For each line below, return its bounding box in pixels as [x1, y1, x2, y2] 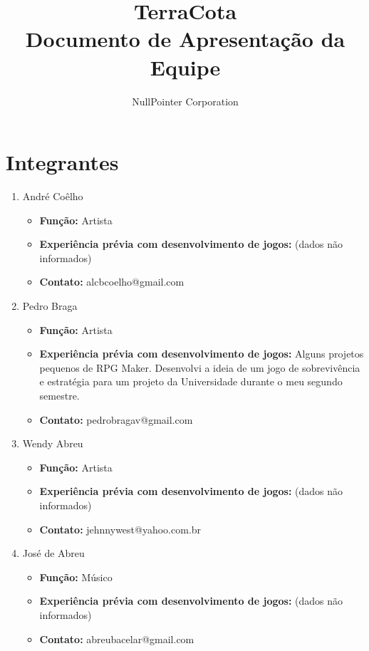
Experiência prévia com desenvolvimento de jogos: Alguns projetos [39, 346, 364, 361]
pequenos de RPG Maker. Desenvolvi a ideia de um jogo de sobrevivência [39, 360, 360, 375]
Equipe [150, 52, 221, 81]
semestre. [39, 387, 80, 402]
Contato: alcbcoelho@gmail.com [39, 274, 184, 289]
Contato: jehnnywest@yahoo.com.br [39, 521, 202, 536]
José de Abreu [22, 546, 85, 561]
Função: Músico [39, 569, 113, 584]
